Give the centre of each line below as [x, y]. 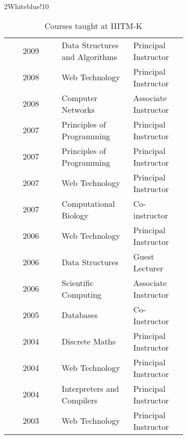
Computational [88, 203]
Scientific [78, 283]
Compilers [80, 400]
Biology [75, 215]
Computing [82, 294]
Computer [80, 98]
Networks [78, 109]
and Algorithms [89, 56]
